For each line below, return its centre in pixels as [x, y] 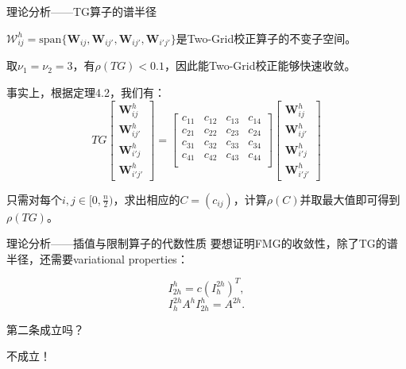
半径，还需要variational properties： [97, 258]
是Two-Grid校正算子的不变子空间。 [266, 38]
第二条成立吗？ [45, 329]
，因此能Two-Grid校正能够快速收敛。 [260, 65]
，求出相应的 [147, 199]
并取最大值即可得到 [350, 199]
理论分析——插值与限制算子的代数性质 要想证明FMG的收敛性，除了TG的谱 [202, 243]
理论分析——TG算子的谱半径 [82, 11]
